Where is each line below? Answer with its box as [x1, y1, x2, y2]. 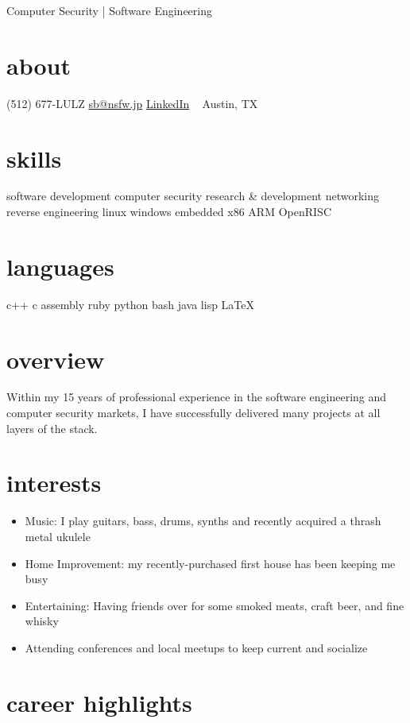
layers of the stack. [6, 419, 98, 436]
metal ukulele [25, 528, 91, 544]
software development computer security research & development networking [6, 188, 380, 204]
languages [6, 249, 114, 282]
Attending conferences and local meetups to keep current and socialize [25, 639, 368, 655]
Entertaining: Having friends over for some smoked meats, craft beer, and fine [25, 597, 404, 613]
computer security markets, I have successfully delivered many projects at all [6, 404, 381, 421]
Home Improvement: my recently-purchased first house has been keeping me [25, 555, 396, 571]
